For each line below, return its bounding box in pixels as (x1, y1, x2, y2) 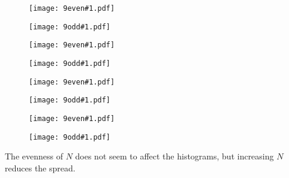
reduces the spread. (5, 161, 76, 174)
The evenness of (5, 150, 63, 162)
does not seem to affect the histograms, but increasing (75, 150, 274, 162)
